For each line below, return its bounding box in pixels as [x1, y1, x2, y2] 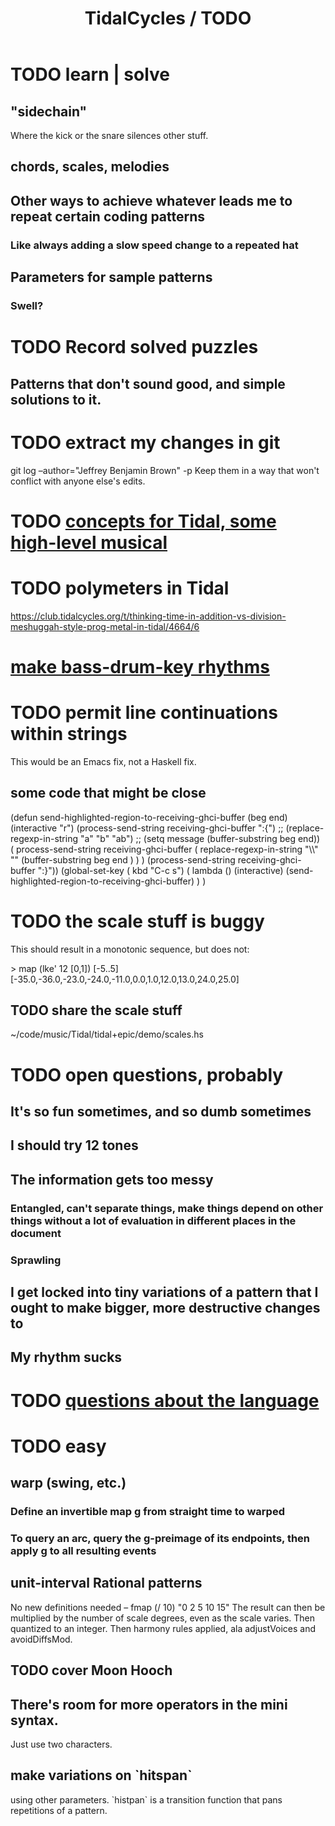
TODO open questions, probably [10, 1063, 284, 1086]
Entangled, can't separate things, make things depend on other [10, 1201, 324, 1215]
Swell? [10, 299, 44, 313]
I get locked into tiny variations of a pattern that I [10, 1283, 319, 1301]
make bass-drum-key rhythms [10, 655, 270, 678]
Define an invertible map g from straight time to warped [10, 1505, 285, 1519]
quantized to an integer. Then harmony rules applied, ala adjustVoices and [10, 1622, 317, 1634]
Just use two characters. [10, 1738, 113, 1750]
